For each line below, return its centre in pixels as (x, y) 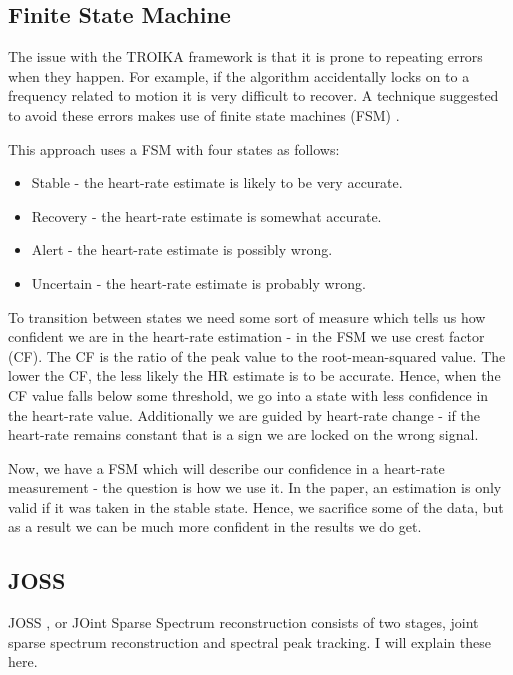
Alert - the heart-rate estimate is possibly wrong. (182, 249)
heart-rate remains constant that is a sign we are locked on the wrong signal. (243, 434)
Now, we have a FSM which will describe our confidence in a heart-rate (226, 467)
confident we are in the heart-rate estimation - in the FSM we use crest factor (246, 336)
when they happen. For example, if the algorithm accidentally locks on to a (239, 75)
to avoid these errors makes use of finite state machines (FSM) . (204, 114)
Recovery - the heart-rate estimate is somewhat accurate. (206, 215)
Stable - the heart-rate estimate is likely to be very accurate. (217, 182)
